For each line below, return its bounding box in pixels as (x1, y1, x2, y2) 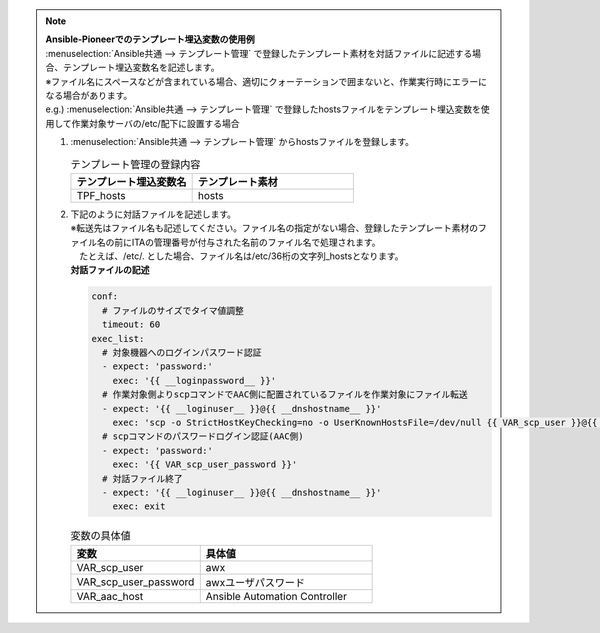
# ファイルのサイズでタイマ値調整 (101, 305, 244, 316)
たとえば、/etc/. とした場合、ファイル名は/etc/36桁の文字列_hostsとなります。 (78, 250, 404, 262)
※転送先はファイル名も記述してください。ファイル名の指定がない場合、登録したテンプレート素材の (70, 222, 479, 234)
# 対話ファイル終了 (101, 473, 184, 484)
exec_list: (91, 333, 145, 344)
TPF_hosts (76, 188, 127, 202)
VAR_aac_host (76, 589, 144, 603)
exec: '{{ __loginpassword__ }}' (112, 375, 277, 386)
